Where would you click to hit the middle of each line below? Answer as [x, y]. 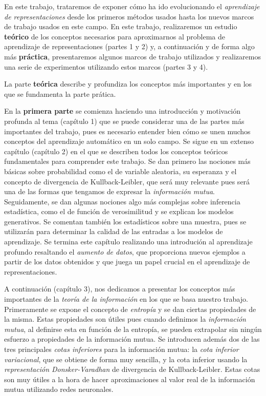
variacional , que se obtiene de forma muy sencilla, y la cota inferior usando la [126, 359]
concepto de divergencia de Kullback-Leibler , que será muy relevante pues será [127, 181]
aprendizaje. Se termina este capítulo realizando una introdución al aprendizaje [128, 242]
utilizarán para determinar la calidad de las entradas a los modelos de [114, 231]
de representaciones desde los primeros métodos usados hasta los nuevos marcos [129, 16]
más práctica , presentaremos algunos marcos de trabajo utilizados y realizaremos [132, 56]
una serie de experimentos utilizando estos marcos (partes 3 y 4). [106, 66]
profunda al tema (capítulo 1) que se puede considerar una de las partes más [124, 121]
